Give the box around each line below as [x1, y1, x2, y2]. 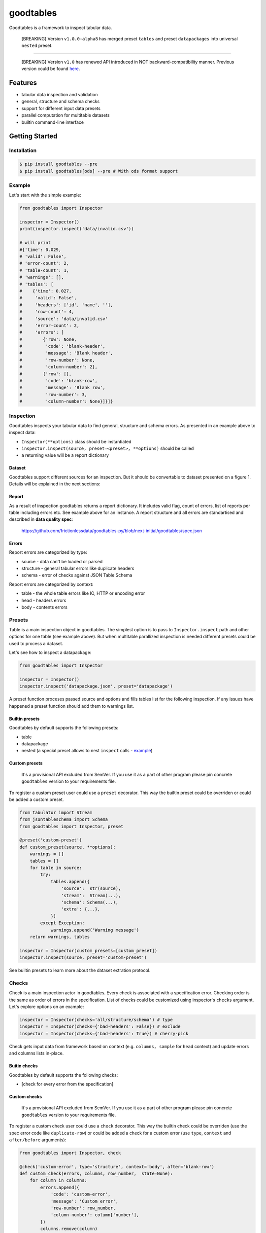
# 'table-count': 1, [19, 267, 69, 273]
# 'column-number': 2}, [19, 364, 98, 370]
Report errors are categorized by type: [9, 549, 87, 555]
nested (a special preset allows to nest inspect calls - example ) [21, 748, 153, 754]
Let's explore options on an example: [9, 1004, 84, 1010]
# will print [19, 240, 51, 246]
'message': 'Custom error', [50, 1198, 118, 1204]
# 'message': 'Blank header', [19, 350, 113, 356]
